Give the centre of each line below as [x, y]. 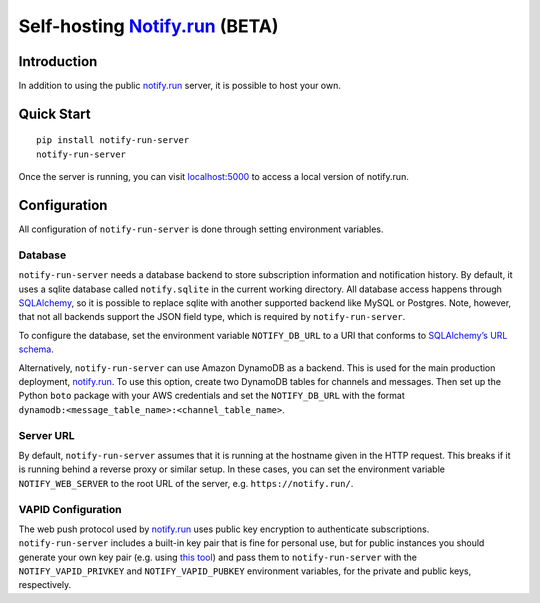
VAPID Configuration [70, 509]
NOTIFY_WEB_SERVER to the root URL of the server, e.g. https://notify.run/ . [186, 483]
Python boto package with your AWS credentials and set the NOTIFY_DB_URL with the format [211, 396]
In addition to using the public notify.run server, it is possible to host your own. [180, 86]
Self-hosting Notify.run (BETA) [148, 26]
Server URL [46, 435]
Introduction [58, 61]
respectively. [45, 585]
